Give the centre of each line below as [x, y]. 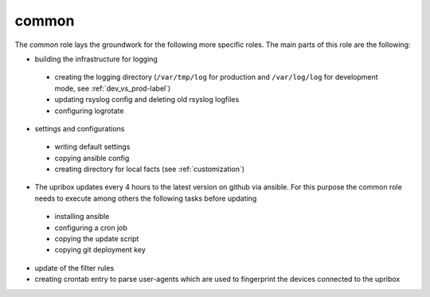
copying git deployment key [100, 250]
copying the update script [97, 239]
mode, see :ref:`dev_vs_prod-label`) [113, 88]
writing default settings [92, 147]
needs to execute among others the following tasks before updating [146, 198]
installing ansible [82, 217]
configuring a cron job [91, 228]
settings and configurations [80, 128]
